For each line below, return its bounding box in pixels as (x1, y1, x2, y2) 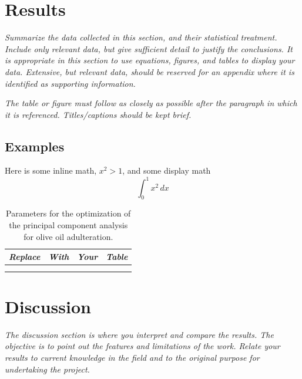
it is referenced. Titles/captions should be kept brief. (5, 108, 192, 120)
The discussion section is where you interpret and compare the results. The (5, 328, 274, 340)
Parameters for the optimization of (6, 207, 131, 219)
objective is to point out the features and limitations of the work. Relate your (5, 340, 280, 352)
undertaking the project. (5, 363, 90, 375)
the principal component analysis (9, 218, 128, 231)
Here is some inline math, (5, 164, 97, 177)
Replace (9, 251, 41, 263)
